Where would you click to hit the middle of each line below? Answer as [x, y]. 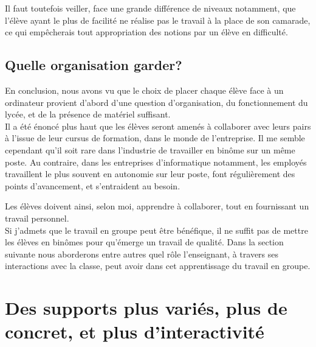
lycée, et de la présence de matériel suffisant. [88, 114]
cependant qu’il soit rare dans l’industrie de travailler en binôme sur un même [150, 149]
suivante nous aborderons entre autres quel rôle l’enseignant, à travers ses [142, 254]
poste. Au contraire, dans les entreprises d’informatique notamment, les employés [156, 162]
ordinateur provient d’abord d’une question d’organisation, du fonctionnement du [156, 102]
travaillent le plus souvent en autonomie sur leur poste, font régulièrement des [150, 174]
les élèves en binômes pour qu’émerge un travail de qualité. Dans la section [144, 242]
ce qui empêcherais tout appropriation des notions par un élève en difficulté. [146, 32]
